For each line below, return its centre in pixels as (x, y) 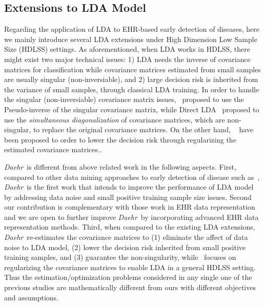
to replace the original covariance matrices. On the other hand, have (143, 129)
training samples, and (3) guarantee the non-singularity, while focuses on (120, 257)
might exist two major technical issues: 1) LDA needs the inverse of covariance (127, 59)
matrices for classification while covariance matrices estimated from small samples (132, 69)
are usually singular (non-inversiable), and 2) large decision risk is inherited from (131, 79)
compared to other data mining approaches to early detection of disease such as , (132, 177)
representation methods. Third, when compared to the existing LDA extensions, (130, 227)
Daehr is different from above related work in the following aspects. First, (120, 166)
